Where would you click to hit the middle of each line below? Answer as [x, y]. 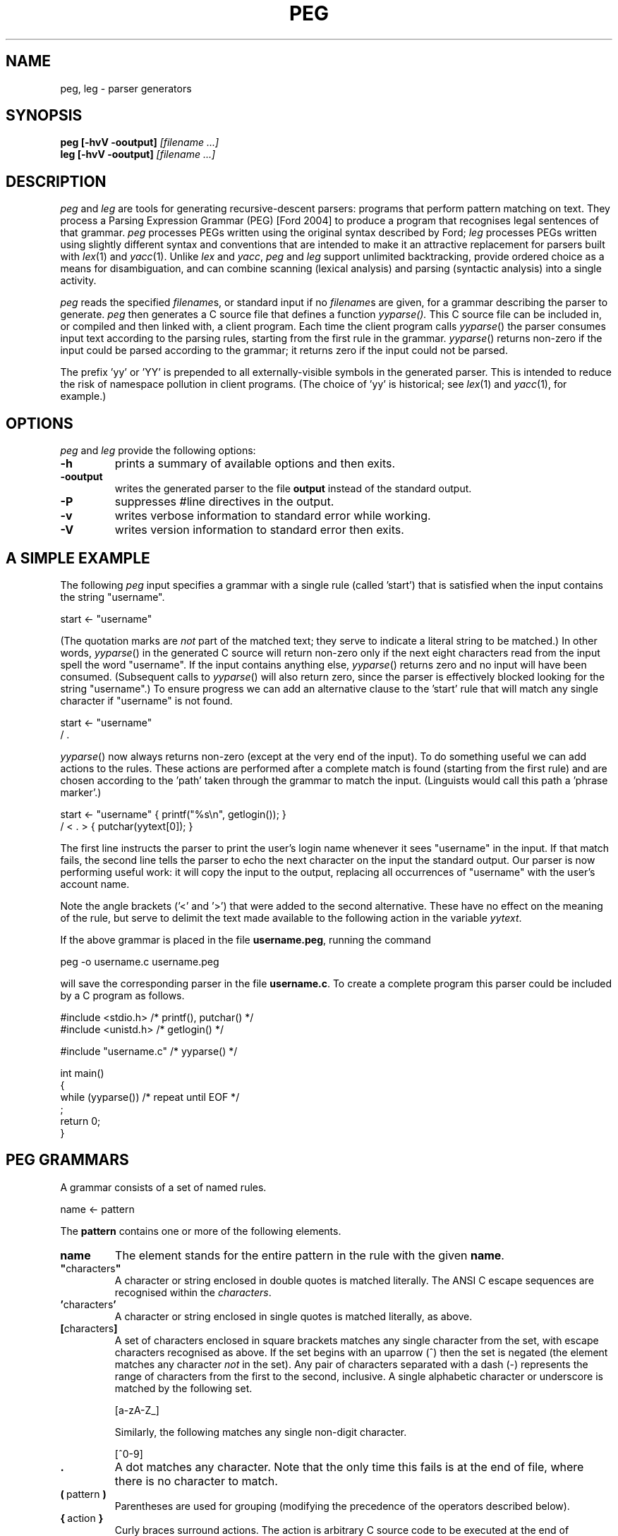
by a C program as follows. [122, 995]
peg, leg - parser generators [126, 88]
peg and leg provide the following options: [158, 451]
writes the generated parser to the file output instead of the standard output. [293, 489]
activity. [78, 281]
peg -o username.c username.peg [140, 961]
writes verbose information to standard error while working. [273, 516]
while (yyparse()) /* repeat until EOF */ [150, 1097]
